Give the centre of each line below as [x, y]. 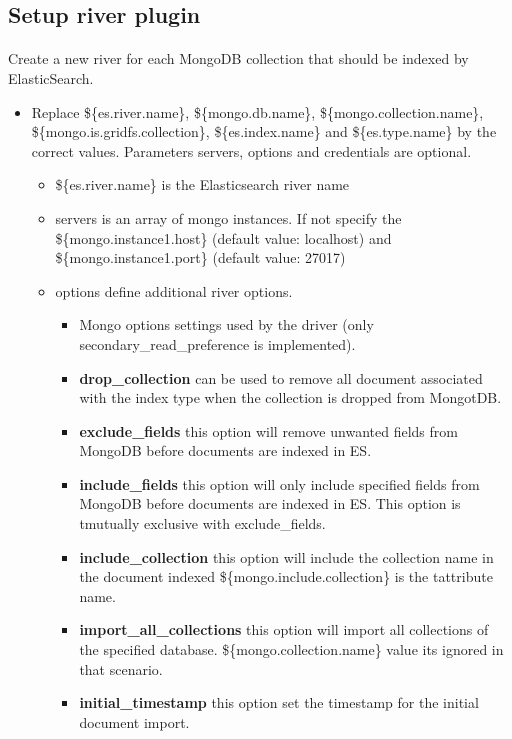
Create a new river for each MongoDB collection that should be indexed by [238, 58]
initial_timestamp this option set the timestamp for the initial [279, 702]
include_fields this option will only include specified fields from [279, 483]
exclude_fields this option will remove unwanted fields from [268, 430]
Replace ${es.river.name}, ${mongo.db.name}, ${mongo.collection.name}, [257, 111]
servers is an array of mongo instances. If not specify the [228, 217]
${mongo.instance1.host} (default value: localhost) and [223, 237]
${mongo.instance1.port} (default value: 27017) [200, 257]
